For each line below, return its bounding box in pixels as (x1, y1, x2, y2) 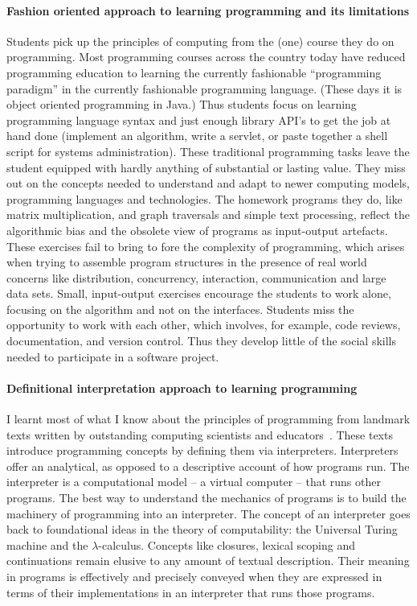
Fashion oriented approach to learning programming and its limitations (6, 2, 409, 19)
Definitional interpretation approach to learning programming (6, 379, 358, 396)
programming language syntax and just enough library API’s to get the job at (6, 111, 391, 128)
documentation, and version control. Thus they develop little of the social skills (6, 332, 397, 349)
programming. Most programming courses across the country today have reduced (6, 48, 406, 65)
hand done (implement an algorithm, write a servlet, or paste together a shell (6, 127, 388, 144)
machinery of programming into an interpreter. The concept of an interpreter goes (6, 505, 411, 521)
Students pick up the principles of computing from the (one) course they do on (6, 32, 395, 49)
